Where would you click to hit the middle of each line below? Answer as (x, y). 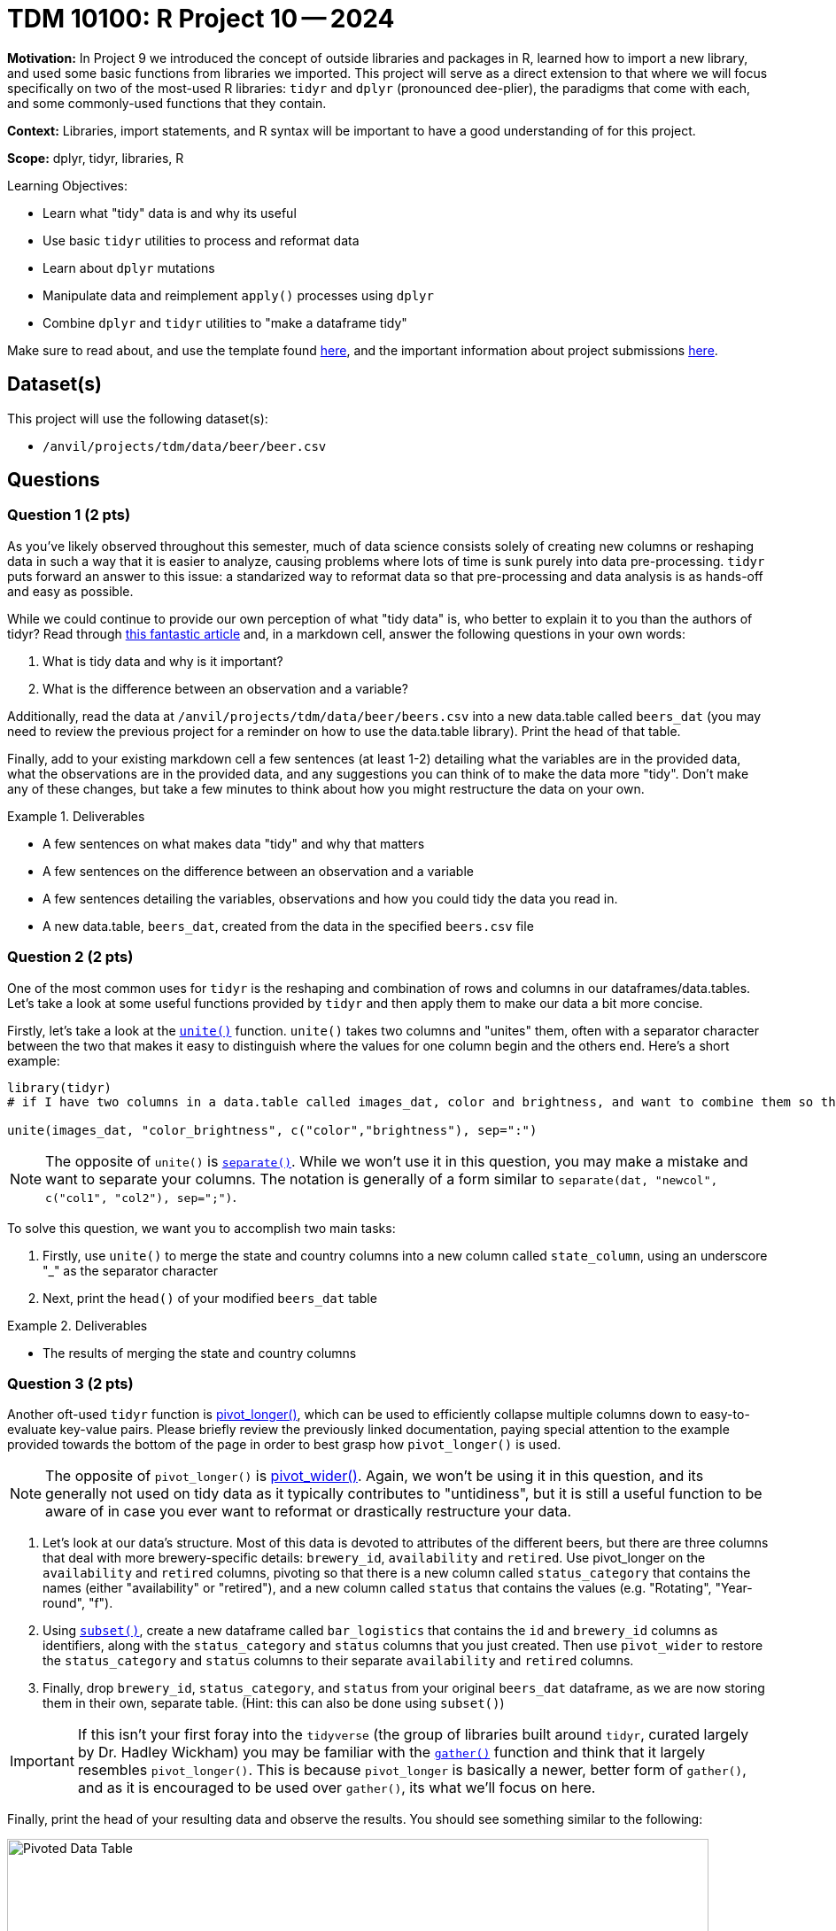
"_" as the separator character (130, 1270)
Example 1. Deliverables (76, 816)
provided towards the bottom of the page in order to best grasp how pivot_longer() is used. (284, 1445)
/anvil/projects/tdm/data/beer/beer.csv (185, 446)
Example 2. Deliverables (77, 1325)
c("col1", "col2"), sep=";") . (141, 1196)
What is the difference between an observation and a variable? (225, 688)
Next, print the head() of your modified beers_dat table (210, 1298)
